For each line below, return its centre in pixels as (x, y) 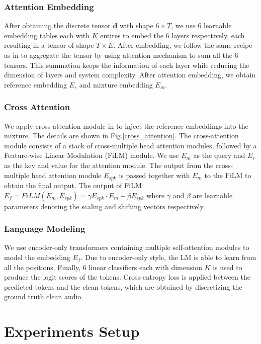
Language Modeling (45, 229)
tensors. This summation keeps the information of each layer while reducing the (127, 65)
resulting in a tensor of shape (49, 45)
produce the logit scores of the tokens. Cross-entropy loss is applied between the (127, 277)
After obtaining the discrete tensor (57, 25)
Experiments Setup (72, 331)
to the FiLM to (228, 175)
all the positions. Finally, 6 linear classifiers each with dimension (103, 267)
